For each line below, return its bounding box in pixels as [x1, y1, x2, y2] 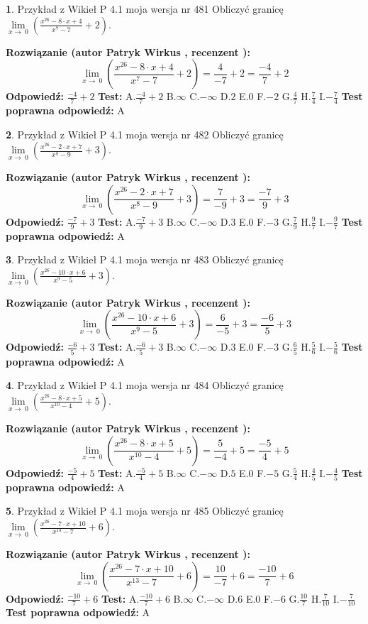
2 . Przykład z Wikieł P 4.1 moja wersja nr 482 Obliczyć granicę [6, 126, 284, 141]
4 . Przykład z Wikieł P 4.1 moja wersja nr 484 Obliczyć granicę [6, 378, 284, 393]
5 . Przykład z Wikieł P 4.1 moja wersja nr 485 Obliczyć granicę [6, 503, 284, 518]
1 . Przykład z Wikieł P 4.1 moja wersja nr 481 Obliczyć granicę [6, 1, 284, 16]
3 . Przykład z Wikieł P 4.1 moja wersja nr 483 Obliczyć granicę [6, 252, 284, 267]
